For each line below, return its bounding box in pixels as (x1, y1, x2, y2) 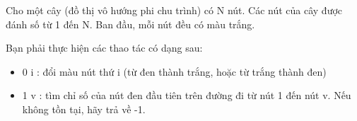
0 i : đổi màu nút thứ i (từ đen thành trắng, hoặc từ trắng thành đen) (22, 64, 327, 79)
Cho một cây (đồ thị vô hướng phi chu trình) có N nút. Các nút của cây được (6, 3, 343, 17)
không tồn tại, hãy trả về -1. (22, 101, 146, 116)
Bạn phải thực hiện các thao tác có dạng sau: (6, 40, 203, 55)
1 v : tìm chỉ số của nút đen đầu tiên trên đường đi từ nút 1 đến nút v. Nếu (22, 88, 351, 103)
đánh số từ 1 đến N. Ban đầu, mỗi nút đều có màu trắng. (6, 16, 255, 31)
